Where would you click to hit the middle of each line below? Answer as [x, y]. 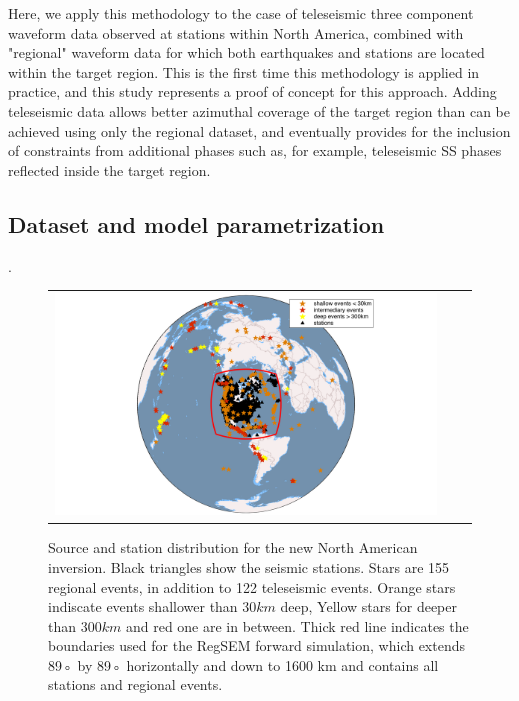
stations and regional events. [135, 684]
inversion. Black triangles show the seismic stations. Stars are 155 [249, 566]
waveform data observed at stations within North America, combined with [236, 32]
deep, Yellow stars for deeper [368, 606]
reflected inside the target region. [109, 169]
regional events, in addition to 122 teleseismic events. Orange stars [252, 586]
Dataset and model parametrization [196, 223]
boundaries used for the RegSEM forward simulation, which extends [257, 645]
